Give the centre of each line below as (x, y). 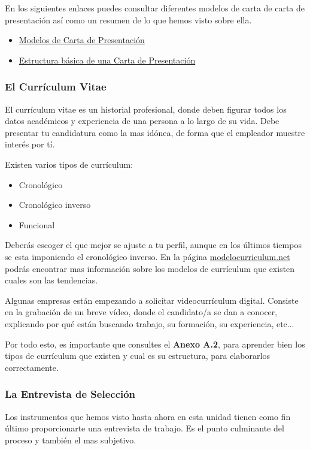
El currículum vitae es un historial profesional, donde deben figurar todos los (146, 109)
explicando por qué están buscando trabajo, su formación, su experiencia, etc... (150, 323)
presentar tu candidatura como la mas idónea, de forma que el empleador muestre (155, 132)
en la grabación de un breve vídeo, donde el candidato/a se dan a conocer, (141, 312)
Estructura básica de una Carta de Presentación (107, 60)
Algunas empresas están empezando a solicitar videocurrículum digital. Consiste (152, 300)
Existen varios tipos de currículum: (69, 164)
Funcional (37, 224)
